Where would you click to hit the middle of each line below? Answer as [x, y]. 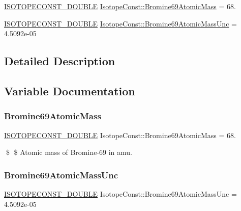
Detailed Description [60, 61]
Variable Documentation [70, 90]
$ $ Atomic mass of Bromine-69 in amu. [69, 152]
